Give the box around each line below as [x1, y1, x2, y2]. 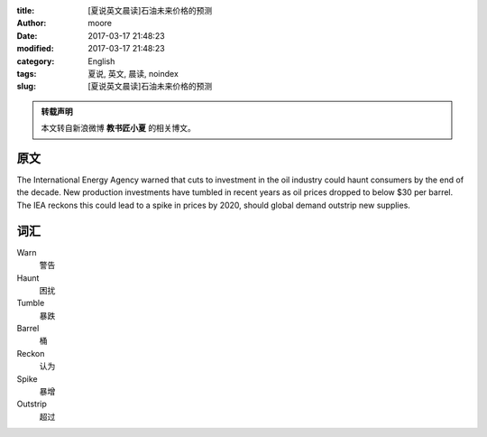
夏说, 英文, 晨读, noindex [87, 68, 179, 79]
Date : [16, 30, 38, 41]
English [87, 55, 115, 67]
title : [16, 5, 35, 15]
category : [16, 55, 55, 67]
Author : [16, 18, 47, 29]
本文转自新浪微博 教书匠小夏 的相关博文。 [41, 123, 196, 134]
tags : [16, 68, 37, 79]
